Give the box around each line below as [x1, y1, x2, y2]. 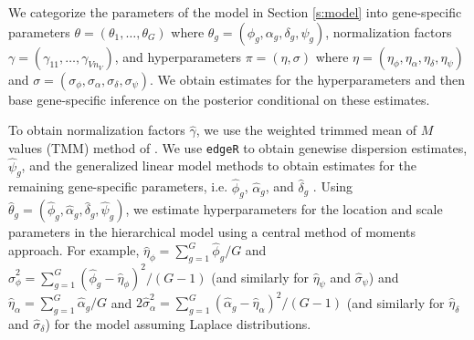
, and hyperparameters [114, 46, 241, 66]
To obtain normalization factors [8, 120, 185, 139]
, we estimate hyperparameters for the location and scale [125, 200, 443, 219]
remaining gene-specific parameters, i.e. [8, 177, 228, 196]
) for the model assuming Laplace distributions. [45, 314, 311, 333]
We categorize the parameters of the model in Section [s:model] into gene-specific [8, 3, 462, 21]
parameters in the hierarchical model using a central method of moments [8, 222, 416, 242]
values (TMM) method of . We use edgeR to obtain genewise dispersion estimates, [8, 138, 468, 157]
